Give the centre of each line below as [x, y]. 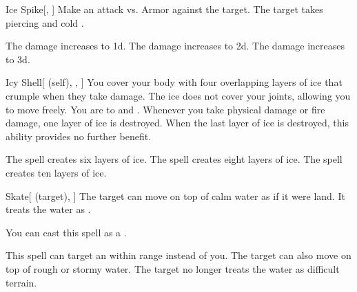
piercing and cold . [45, 22]
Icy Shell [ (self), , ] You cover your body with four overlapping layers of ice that [174, 82]
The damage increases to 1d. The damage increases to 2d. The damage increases [175, 46]
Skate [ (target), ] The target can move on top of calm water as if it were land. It [175, 195]
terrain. [21, 282]
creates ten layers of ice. [56, 172]
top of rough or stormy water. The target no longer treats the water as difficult [173, 268]
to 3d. [18, 59]
